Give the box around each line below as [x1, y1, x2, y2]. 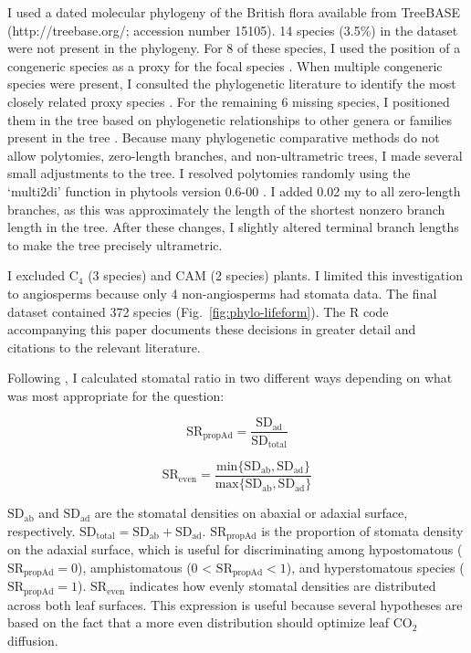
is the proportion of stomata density [261, 521, 464, 540]
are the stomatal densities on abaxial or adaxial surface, [94, 503, 408, 522]
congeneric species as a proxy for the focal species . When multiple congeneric [7, 56, 443, 75]
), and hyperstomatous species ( [286, 557, 465, 576]
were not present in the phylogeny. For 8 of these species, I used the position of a [7, 38, 461, 58]
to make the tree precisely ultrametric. [7, 235, 223, 254]
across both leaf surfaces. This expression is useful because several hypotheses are [7, 595, 463, 614]
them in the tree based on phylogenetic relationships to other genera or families [7, 110, 452, 129]
